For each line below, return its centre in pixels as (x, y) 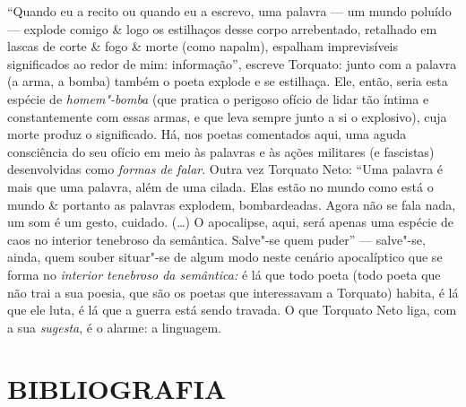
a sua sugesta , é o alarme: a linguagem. (114, 327)
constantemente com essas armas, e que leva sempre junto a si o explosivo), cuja (227, 116)
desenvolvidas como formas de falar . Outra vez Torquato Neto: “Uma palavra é (225, 169)
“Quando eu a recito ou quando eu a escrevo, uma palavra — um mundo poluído (229, 11)
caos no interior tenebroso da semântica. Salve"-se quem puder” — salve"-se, (216, 239)
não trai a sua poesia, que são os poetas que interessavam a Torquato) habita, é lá (233, 292)
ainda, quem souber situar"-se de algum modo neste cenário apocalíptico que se (225, 257)
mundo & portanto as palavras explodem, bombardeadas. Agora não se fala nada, (232, 204)
